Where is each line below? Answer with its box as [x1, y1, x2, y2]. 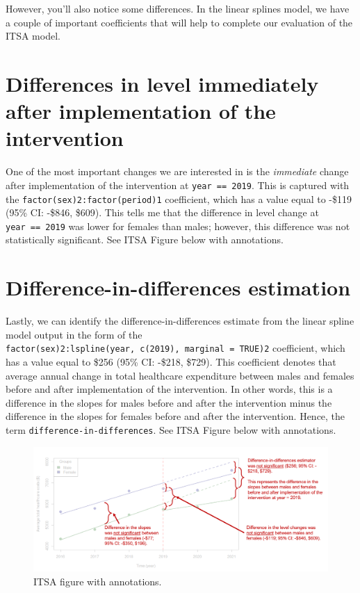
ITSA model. [6, 29, 60, 43]
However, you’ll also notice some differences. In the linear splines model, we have [6, 1, 350, 15]
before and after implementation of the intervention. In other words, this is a [6, 382, 333, 396]
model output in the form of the [6, 327, 142, 341]
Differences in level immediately [6, 69, 319, 97]
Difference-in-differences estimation [6, 273, 351, 302]
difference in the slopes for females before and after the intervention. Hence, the [6, 409, 345, 423]
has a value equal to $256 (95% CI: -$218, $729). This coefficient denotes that [6, 355, 336, 368]
